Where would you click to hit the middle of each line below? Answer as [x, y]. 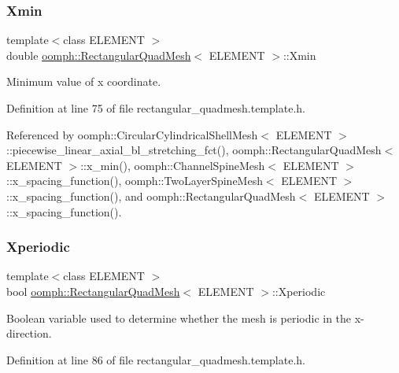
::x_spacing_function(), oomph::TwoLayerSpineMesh [135, 181]
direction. [29, 333]
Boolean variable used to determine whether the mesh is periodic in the [179, 318]
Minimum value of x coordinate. [84, 81]
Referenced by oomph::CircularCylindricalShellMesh [132, 134]
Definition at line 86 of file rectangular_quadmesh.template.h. [156, 359]
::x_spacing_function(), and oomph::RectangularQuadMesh [151, 196]
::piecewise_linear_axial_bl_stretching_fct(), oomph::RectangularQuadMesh [194, 150]
